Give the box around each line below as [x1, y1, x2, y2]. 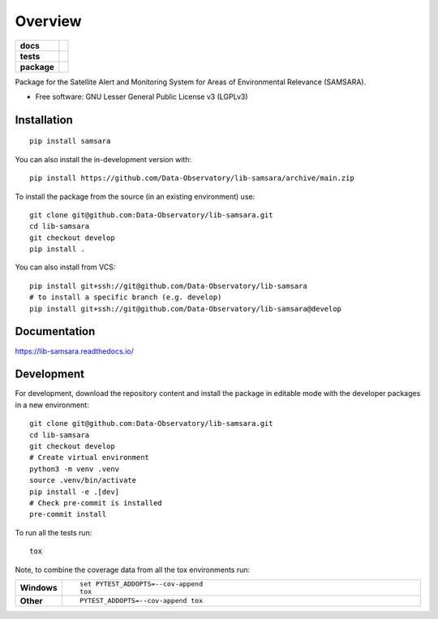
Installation [15, 113, 73, 127]
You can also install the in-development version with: [15, 154, 192, 164]
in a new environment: [15, 400, 89, 410]
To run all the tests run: [15, 527, 92, 537]
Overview [15, 12, 82, 30]
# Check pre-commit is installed [29, 498, 162, 507]
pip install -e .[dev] [29, 487, 120, 496]
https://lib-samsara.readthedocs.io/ [15, 346, 134, 356]
